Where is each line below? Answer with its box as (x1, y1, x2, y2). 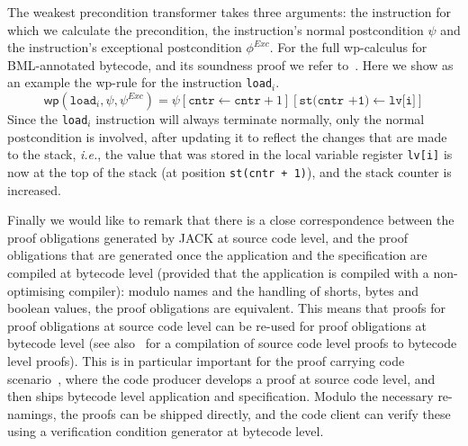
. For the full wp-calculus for (269, 38, 427, 57)
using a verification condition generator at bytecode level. (7, 422, 324, 441)
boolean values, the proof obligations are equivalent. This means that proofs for (7, 299, 446, 317)
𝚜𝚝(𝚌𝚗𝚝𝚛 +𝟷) (299, 94, 370, 108)
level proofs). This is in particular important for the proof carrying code (7, 351, 405, 370)
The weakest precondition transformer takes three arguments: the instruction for (7, 3, 452, 21)
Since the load (7, 110, 88, 129)
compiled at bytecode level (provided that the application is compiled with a (7, 263, 429, 281)
